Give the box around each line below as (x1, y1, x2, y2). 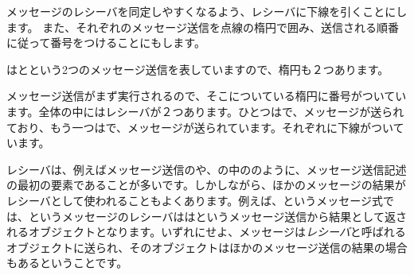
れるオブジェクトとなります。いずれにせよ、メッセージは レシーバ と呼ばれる (6, 223, 406, 240)
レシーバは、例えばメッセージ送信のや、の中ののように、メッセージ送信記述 (6, 161, 407, 177)
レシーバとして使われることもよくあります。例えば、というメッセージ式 (6, 192, 384, 208)
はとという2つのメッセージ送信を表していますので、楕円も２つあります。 (6, 60, 389, 77)
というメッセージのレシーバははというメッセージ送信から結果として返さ (28, 207, 407, 224)
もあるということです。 (6, 254, 128, 271)
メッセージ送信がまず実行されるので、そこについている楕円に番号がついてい (6, 87, 407, 104)
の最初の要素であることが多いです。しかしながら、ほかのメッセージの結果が (6, 176, 406, 193)
